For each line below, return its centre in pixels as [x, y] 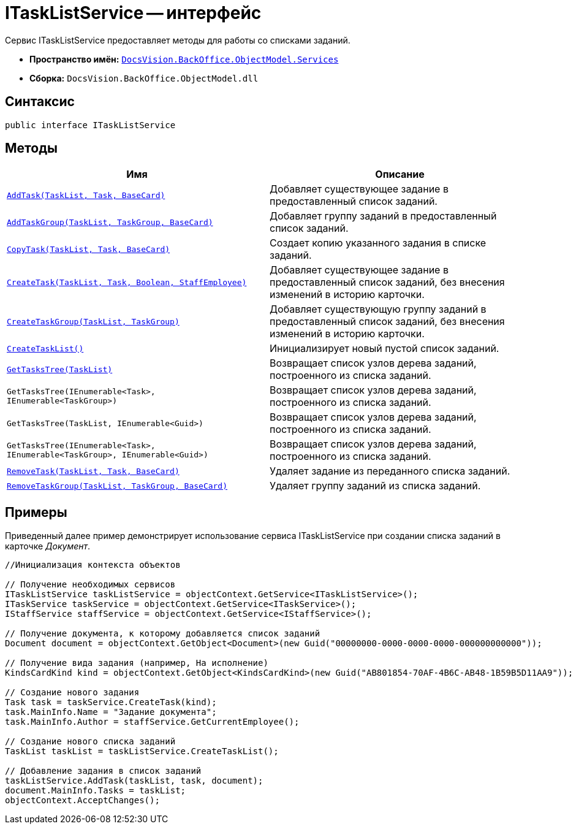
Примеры [36, 512]
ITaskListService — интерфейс [133, 13]
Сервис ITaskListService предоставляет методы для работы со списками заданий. [178, 40]
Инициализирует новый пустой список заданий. [385, 349]
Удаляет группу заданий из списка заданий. [375, 486]
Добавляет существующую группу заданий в [378, 309]
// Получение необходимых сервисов [90, 585]
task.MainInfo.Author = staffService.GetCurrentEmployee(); [152, 722]
